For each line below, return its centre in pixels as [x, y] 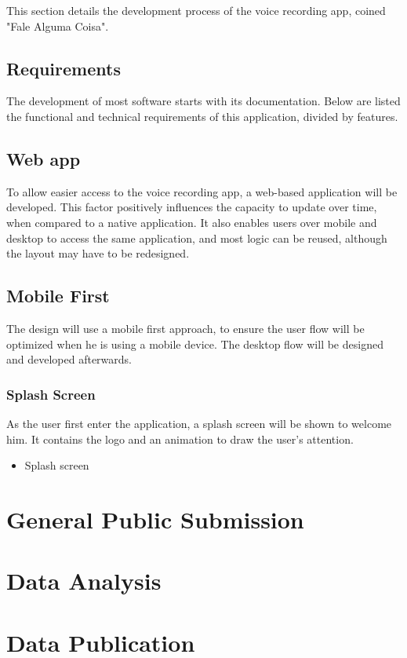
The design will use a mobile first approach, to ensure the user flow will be [185, 328]
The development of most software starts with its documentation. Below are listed [203, 101]
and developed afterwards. [69, 359]
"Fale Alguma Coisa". [58, 26]
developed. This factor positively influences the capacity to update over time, [192, 207]
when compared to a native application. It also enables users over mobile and [192, 222]
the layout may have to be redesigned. [98, 253]
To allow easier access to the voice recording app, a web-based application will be [202, 191]
